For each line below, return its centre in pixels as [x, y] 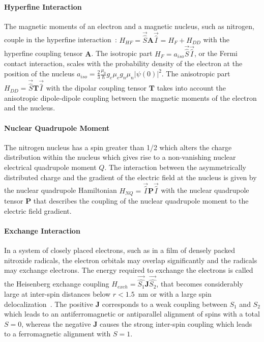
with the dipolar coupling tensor [96, 88]
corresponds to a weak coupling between [165, 304]
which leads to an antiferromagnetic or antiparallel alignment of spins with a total [132, 314]
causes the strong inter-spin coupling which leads [176, 323]
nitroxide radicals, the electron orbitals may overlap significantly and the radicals [131, 260]
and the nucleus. [30, 108]
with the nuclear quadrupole [205, 190]
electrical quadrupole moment [50, 167]
